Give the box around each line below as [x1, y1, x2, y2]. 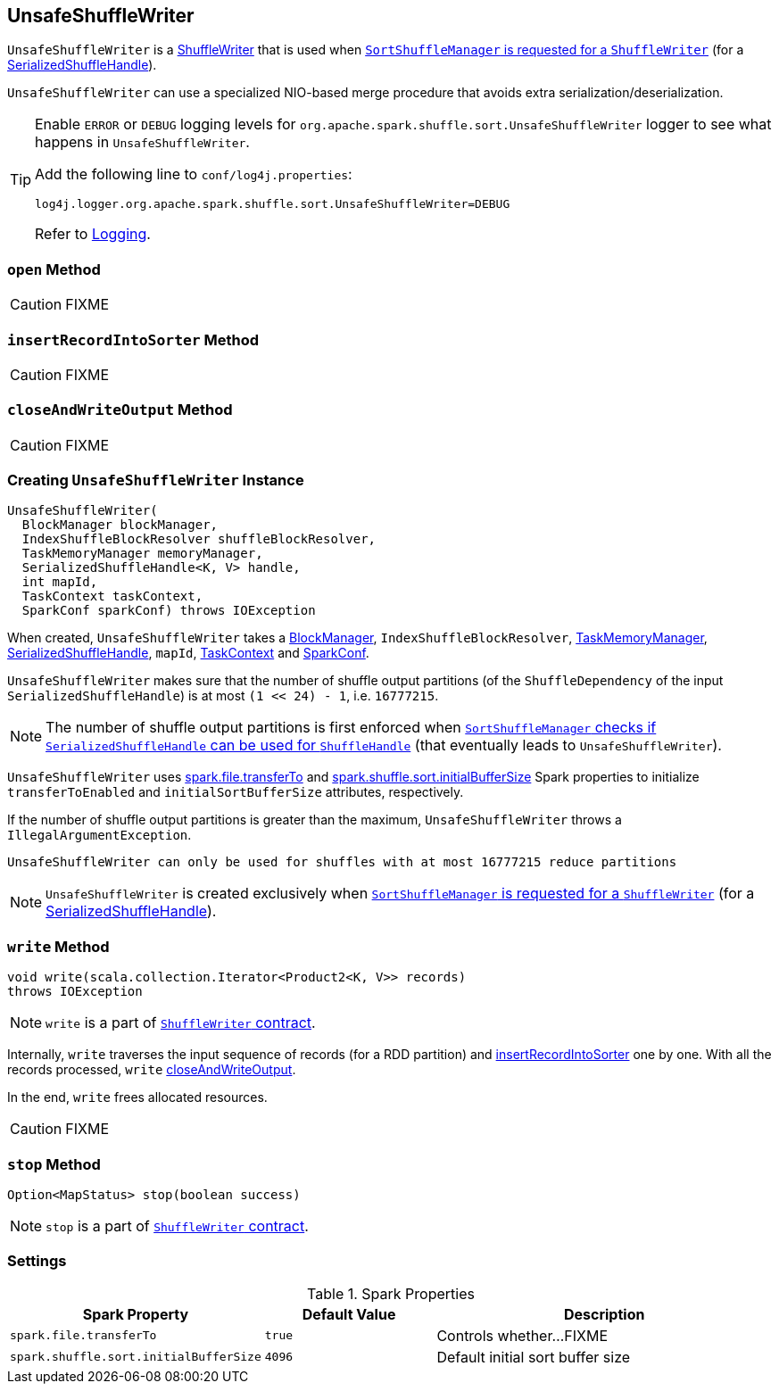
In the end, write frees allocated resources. [7, 1089, 268, 1105]
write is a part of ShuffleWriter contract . [46, 1014, 316, 1032]
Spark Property [82, 1304, 189, 1323]
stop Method [7, 1155, 101, 1173]
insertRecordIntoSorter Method [7, 330, 260, 349]
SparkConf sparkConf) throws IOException [21, 603, 316, 618]
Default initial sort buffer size [436, 1347, 631, 1366]
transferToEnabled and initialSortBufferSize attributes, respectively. [7, 784, 464, 800]
